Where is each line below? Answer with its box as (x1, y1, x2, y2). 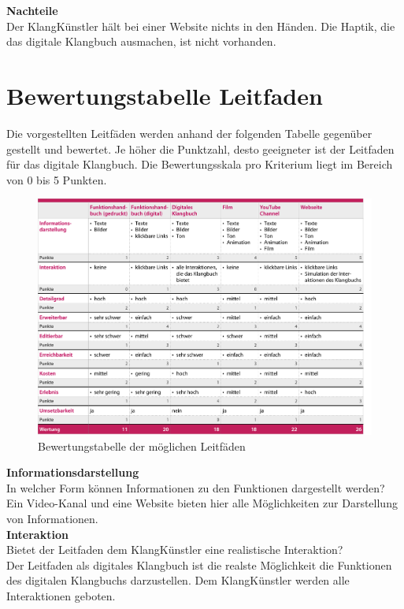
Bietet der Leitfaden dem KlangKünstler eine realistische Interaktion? (6, 541, 343, 558)
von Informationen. (6, 510, 98, 526)
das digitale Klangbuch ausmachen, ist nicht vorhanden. (6, 33, 276, 50)
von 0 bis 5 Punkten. (6, 171, 107, 188)
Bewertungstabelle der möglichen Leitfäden (38, 437, 246, 454)
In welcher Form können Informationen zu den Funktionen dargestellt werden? (6, 479, 385, 496)
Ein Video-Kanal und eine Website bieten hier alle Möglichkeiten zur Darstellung (6, 495, 398, 511)
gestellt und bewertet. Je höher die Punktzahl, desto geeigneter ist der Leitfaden (6, 140, 395, 157)
